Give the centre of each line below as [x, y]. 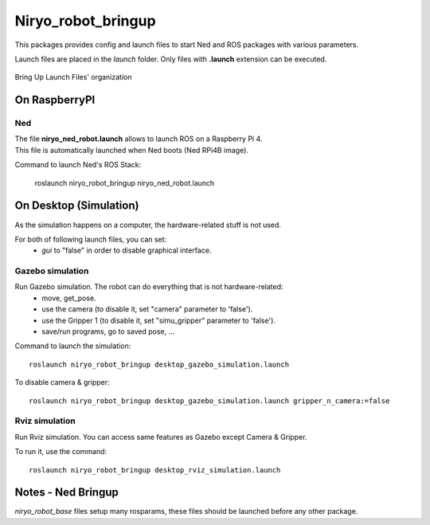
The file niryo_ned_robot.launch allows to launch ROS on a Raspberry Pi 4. [139, 139]
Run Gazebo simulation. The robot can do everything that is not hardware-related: [149, 287]
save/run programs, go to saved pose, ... [108, 331]
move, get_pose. [69, 298]
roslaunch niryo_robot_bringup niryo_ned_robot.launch [125, 182]
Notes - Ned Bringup [67, 493]
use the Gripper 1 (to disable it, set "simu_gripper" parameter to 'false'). [159, 320]
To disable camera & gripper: [62, 382]
